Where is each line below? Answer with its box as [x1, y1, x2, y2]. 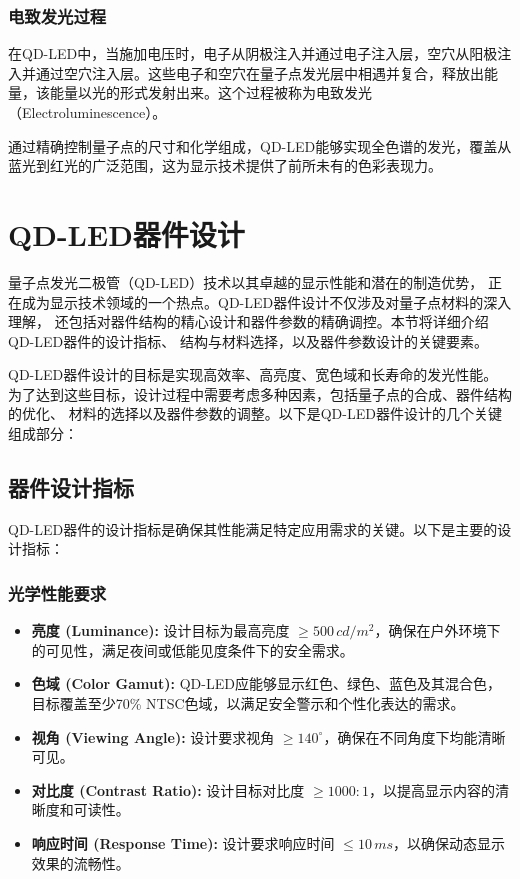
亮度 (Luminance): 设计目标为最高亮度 [31, 620, 290, 641]
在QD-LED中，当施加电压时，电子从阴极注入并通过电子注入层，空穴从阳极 [8, 43, 498, 64]
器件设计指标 [8, 472, 134, 503]
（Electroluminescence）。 [8, 102, 167, 122]
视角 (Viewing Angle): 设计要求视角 [31, 726, 275, 747]
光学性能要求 [8, 580, 107, 605]
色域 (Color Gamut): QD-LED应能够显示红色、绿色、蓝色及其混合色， [31, 673, 501, 694]
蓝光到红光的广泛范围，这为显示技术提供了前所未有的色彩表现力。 [8, 155, 442, 176]
